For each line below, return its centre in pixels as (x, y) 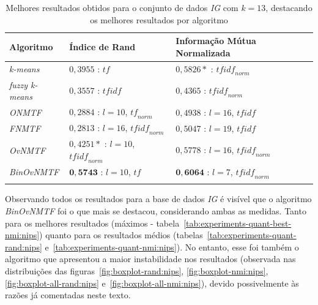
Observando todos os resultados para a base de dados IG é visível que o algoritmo (158, 199)
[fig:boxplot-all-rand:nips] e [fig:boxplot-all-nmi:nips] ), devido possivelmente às (152, 283)
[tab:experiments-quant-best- (238, 223)
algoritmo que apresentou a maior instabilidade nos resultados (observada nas (150, 259)
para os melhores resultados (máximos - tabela (92, 223)
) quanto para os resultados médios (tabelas (121, 235)
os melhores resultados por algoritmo (159, 19)
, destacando (289, 7)
